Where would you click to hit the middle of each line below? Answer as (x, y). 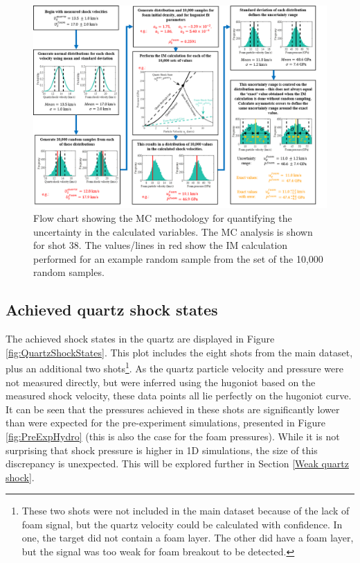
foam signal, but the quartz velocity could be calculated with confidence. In (182, 524)
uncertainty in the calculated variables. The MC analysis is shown (173, 231)
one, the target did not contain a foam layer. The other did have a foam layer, (188, 538)
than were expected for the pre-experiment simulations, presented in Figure (165, 423)
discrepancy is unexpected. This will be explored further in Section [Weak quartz (177, 464)
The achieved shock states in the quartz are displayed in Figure (140, 339)
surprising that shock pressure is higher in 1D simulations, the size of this (162, 450)
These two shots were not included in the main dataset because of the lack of (186, 511)
